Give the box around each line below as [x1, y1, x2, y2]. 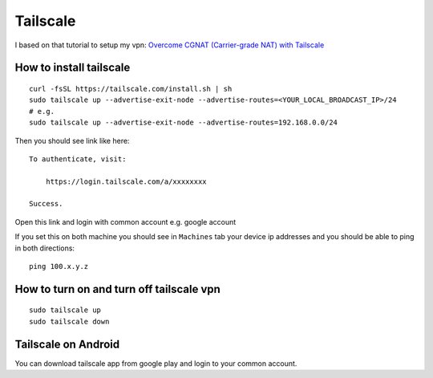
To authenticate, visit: [29, 154, 127, 164]
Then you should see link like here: [14, 136, 130, 145]
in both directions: [14, 243, 75, 253]
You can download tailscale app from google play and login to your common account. [14, 358, 297, 368]
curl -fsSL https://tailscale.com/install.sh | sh [29, 84, 233, 93]
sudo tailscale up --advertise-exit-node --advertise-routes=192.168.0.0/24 [29, 118, 338, 128]
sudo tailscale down [29, 317, 110, 326]
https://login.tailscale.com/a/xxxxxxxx [45, 177, 208, 186]
